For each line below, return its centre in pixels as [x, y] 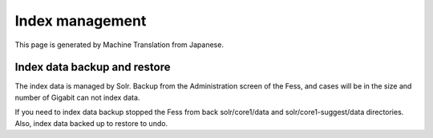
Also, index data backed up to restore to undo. [91, 123]
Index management [81, 21]
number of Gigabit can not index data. [77, 97]
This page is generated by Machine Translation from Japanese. [119, 45]
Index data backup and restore [93, 67]
